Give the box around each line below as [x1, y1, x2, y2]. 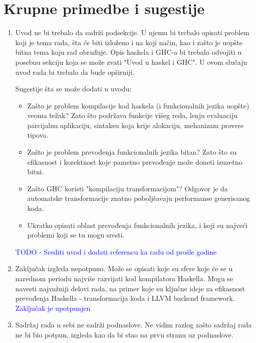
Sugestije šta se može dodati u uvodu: [15, 83, 132, 94]
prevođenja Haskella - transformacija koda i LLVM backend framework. [15, 293, 235, 303]
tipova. [27, 130, 49, 140]
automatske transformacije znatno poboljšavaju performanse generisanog [27, 193, 250, 203]
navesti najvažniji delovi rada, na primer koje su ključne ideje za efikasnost [15, 283, 245, 293]
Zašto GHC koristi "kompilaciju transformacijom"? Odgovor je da [27, 183, 228, 193]
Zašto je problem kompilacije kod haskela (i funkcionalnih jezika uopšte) [27, 100, 249, 110]
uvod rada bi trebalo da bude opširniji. [15, 66, 135, 77]
